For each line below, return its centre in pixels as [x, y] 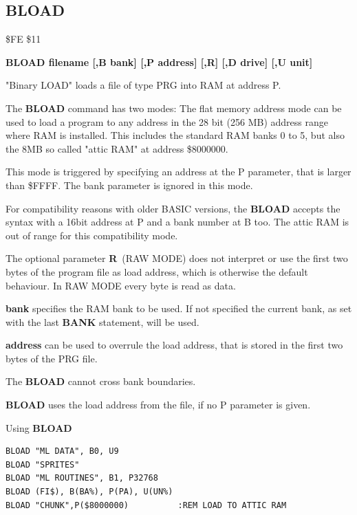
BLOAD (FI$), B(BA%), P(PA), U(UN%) [89, 492]
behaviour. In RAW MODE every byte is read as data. [121, 285]
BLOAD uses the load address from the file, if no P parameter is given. [158, 405]
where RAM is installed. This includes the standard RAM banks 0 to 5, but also [175, 135]
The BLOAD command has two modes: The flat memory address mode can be [174, 108]
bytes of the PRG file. [52, 358]
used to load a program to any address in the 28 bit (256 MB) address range [167, 121]
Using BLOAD [39, 427]
